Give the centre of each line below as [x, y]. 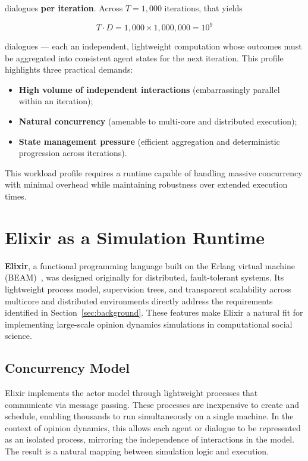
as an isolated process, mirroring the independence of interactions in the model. [150, 439]
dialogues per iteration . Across [64, 8]
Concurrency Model [67, 368]
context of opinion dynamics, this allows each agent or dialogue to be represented [153, 427]
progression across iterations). [73, 153]
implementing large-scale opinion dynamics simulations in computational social [149, 324]
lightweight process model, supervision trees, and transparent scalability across [148, 289]
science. [18, 336]
